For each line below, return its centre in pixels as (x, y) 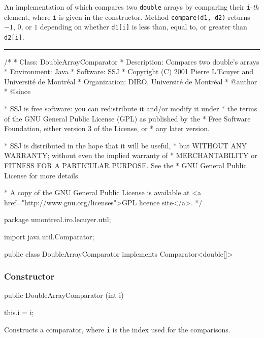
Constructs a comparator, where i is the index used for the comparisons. (117, 329)
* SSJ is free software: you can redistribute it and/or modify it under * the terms (131, 108)
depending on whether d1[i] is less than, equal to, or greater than (143, 27)
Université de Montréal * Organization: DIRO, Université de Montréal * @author (131, 81)
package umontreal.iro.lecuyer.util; (58, 219)
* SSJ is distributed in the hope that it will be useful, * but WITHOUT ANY (126, 145)
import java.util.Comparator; (49, 236)
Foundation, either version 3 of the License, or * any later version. (107, 128)
